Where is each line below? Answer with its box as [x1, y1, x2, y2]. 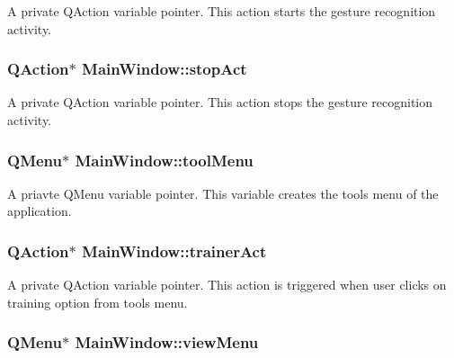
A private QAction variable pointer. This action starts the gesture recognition [7, 2, 436, 20]
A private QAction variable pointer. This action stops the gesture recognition [7, 93, 433, 112]
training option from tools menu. [7, 292, 188, 311]
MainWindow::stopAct [82, 58, 247, 80]
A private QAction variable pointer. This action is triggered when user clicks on [7, 275, 447, 294]
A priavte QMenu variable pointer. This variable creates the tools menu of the [7, 183, 439, 202]
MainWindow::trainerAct [82, 239, 267, 262]
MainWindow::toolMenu [75, 148, 254, 171]
